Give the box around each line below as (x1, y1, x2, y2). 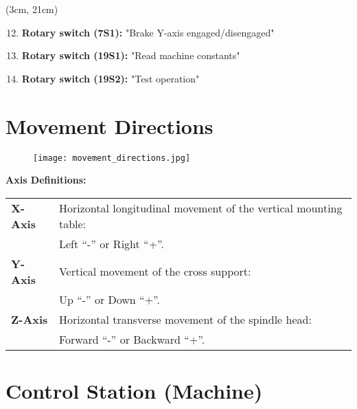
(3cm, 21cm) (5, 2, 58, 16)
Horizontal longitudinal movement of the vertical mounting (58, 199, 343, 216)
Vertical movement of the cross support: (58, 263, 251, 280)
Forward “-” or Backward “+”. (58, 331, 205, 347)
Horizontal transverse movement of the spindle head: (58, 311, 312, 327)
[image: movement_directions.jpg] (33, 153, 191, 163)
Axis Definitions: (5, 173, 87, 187)
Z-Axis (11, 311, 48, 327)
